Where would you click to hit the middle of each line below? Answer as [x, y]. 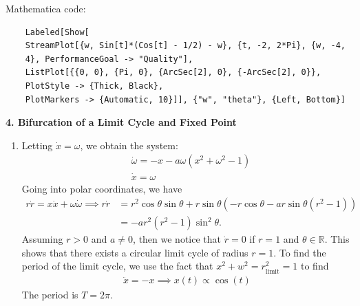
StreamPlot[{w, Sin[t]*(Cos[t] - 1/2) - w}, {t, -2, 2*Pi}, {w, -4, [185, 46]
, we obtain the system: [129, 145]
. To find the [300, 252]
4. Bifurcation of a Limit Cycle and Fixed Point [121, 122]
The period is [50, 294]
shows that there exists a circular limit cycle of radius [135, 252]
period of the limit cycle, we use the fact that [117, 266]
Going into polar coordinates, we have [102, 188]
